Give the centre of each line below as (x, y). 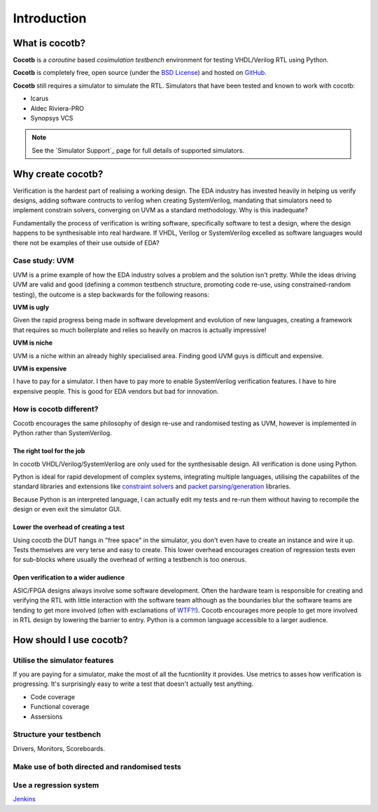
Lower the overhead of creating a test (69, 527)
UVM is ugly (31, 307)
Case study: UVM (43, 261)
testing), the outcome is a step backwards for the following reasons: (111, 294)
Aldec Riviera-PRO (57, 108)
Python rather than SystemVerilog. (62, 433)
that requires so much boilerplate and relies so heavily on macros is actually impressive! (140, 330)
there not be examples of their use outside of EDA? (86, 242)
